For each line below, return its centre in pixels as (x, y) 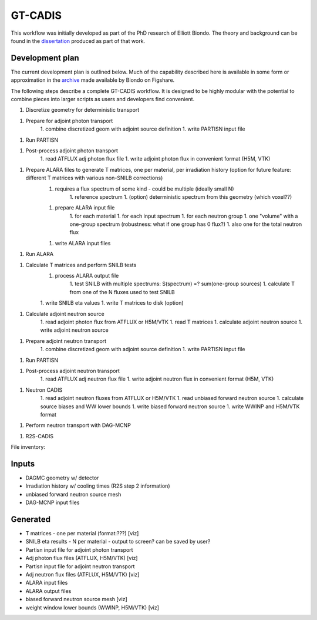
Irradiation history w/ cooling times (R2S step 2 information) (98, 486)
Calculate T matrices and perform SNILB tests (81, 265)
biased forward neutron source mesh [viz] (76, 599)
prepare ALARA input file (85, 208)
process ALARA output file (87, 276)
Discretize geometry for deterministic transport (82, 110)
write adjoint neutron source (74, 330)
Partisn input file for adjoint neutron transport (80, 566)
